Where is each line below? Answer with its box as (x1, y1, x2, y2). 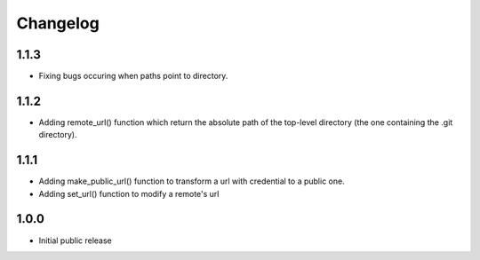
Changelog (16, 13, 100, 33)
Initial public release (38, 235, 113, 246)
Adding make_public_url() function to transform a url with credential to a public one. (38, 176, 346, 186)
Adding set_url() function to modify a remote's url (38, 188, 220, 199)
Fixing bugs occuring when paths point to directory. (38, 71, 228, 82)
